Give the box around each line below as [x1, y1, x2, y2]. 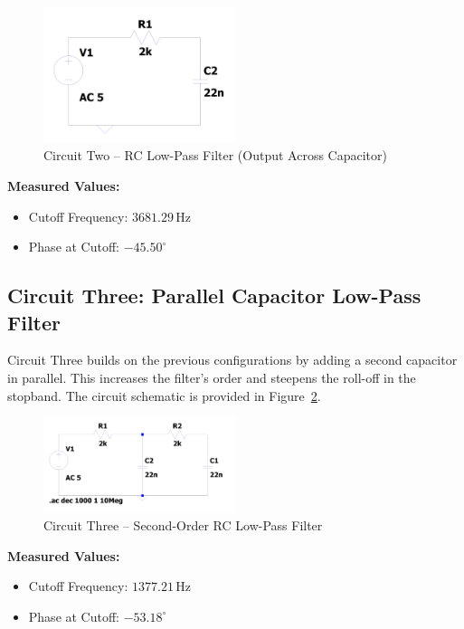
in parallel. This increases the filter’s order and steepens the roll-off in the [7, 368, 416, 387]
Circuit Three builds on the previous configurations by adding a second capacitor [7, 350, 458, 369]
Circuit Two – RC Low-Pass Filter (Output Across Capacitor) [43, 146, 387, 165]
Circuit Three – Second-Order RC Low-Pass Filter [43, 516, 323, 535]
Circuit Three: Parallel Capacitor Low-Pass [7, 281, 421, 310]
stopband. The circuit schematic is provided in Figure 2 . [7, 386, 321, 405]
